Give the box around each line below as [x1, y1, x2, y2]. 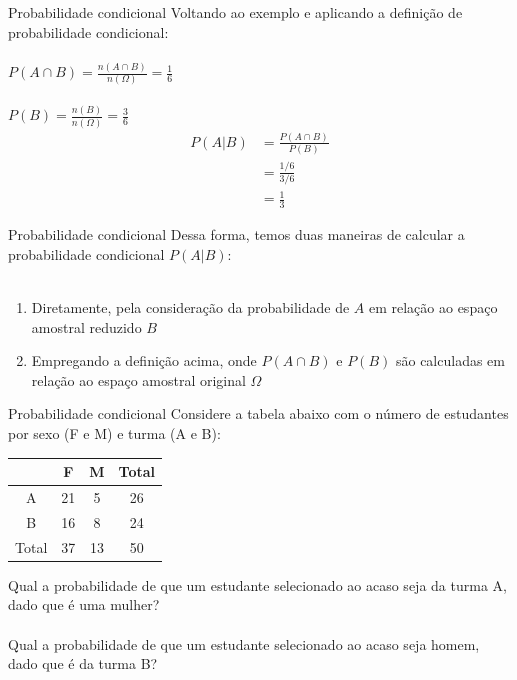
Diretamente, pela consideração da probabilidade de [31, 297, 350, 318]
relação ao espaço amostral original [31, 369, 246, 390]
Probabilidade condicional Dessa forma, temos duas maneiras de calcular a [8, 224, 465, 245]
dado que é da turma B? [8, 653, 158, 674]
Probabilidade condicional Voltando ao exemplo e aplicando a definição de [8, 2, 463, 22]
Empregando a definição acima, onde [31, 350, 257, 371]
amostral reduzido [31, 316, 142, 337]
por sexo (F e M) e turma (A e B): [8, 423, 221, 444]
